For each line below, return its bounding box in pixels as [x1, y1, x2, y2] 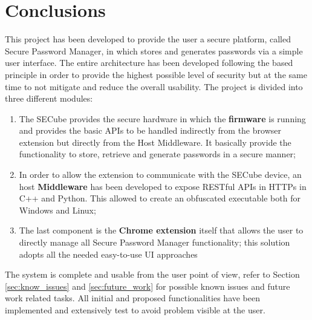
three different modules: [5, 92, 93, 105]
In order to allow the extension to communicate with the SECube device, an [19, 168, 302, 181]
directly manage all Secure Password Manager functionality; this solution [19, 236, 290, 249]
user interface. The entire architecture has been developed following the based [5, 56, 293, 69]
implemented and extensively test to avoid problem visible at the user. [5, 304, 265, 316]
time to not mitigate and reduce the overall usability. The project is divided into [5, 80, 303, 93]
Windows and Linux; [19, 203, 96, 216]
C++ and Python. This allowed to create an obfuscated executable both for [19, 192, 301, 204]
